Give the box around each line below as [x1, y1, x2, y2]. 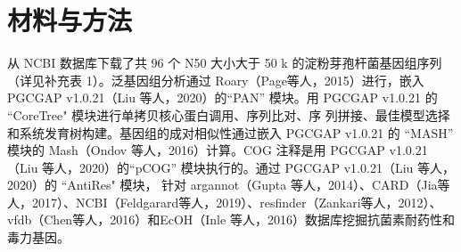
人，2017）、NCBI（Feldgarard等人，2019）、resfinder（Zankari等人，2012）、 [7, 192, 442, 211]
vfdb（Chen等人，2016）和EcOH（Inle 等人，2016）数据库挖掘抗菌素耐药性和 [7, 210, 455, 229]
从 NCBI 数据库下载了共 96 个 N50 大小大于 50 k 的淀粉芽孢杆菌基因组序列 [7, 53, 442, 72]
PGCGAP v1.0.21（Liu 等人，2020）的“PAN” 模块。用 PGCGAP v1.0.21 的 [7, 88, 438, 107]
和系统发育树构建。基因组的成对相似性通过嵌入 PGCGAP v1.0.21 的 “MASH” [7, 123, 454, 142]
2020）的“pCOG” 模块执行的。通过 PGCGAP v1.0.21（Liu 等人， [79, 158, 455, 176]
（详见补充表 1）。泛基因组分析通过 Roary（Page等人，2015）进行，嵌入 [7, 70, 424, 89]
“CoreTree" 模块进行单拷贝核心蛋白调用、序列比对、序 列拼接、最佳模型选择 [7, 105, 450, 124]
